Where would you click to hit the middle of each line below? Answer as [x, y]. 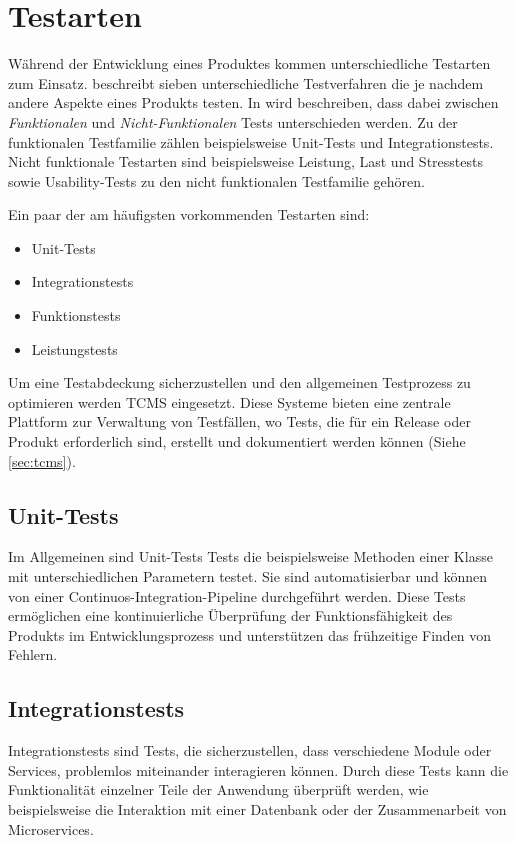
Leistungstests [74, 348]
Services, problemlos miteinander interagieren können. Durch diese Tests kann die [258, 769]
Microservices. [51, 828]
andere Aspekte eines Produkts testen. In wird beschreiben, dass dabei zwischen [253, 102]
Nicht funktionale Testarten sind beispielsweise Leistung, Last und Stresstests [245, 161]
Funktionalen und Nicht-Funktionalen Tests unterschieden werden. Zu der [233, 121]
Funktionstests [76, 315]
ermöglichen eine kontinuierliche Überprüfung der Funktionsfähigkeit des [230, 615]
